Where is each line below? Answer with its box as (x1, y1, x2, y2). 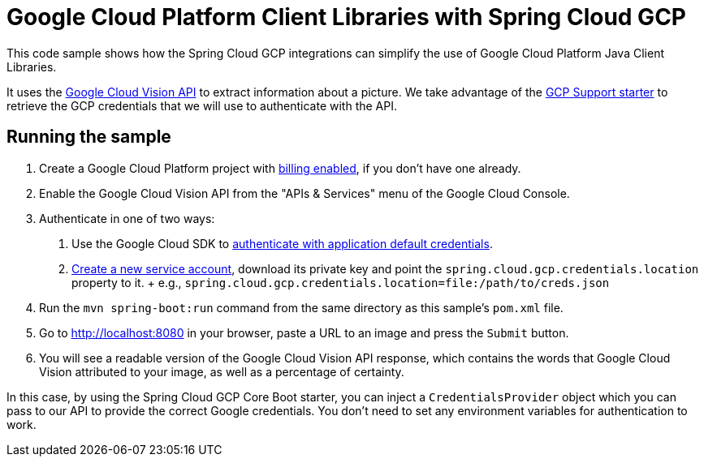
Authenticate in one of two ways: (39, 211, 215, 225)
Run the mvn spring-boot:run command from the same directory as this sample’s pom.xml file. (39, 300, 564, 315)
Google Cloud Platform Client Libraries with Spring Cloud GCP (6, 3, 686, 31)
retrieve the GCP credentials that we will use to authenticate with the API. (6, 98, 398, 113)
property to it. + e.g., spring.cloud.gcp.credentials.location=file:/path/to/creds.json (71, 275, 610, 289)
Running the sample (6, 126, 171, 148)
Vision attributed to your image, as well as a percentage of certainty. (39, 364, 404, 379)
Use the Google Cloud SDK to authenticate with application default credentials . (71, 236, 493, 251)
